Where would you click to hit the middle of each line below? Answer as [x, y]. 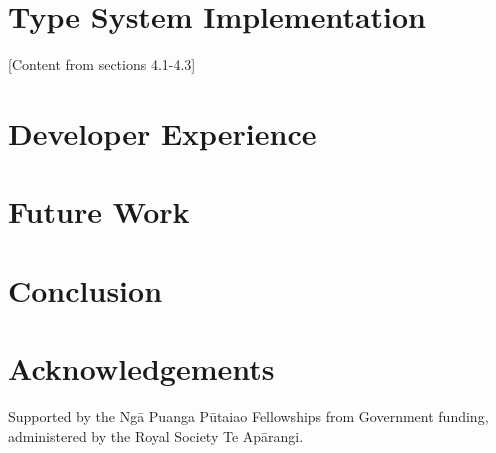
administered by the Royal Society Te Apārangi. [156, 435]
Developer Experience [162, 132]
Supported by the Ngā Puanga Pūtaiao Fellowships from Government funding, [248, 415]
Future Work [99, 211]
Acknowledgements [141, 368]
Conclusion [85, 289]
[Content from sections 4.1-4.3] [102, 64]
